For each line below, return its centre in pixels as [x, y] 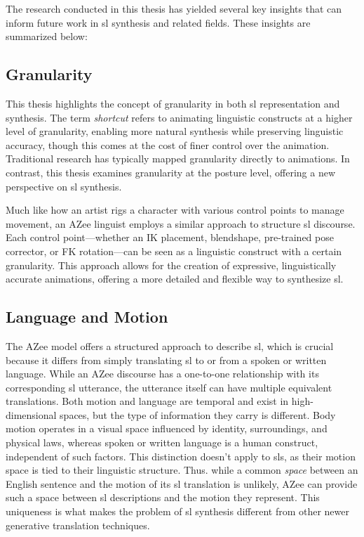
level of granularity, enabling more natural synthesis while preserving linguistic [175, 131]
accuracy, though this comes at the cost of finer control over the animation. [168, 144]
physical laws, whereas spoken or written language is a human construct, [162, 442]
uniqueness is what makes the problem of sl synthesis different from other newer [178, 511]
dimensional [31, 414]
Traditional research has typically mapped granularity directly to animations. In [178, 158]
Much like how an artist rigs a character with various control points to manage [175, 210]
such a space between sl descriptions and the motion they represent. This [163, 497]
